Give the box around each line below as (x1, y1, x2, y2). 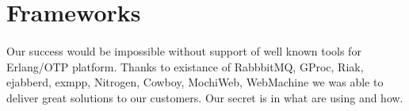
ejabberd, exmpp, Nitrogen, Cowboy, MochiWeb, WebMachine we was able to (6, 74, 384, 90)
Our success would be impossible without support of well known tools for (6, 42, 361, 59)
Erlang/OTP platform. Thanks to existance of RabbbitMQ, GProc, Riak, (6, 58, 364, 75)
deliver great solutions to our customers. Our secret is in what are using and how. (6, 89, 403, 105)
